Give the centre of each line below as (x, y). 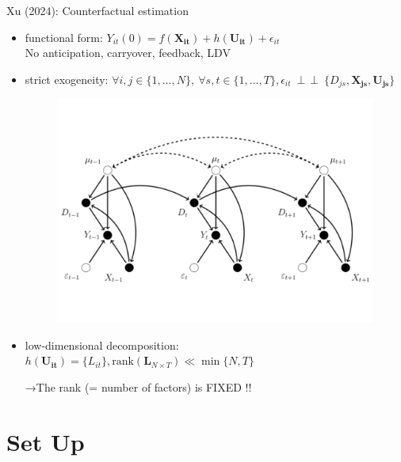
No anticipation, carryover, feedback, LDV (128, 53)
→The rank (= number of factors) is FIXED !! (138, 386)
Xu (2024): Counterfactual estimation (97, 10)
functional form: (64, 37)
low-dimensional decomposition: (102, 345)
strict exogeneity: (67, 79)
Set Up (46, 441)
